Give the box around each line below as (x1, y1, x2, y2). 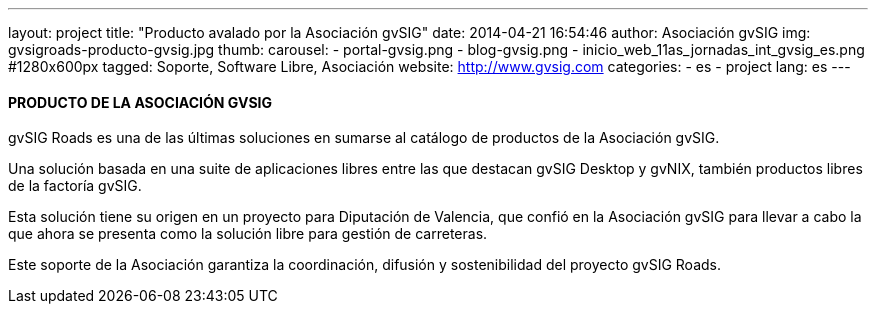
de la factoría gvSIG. (8, 177, 142, 195)
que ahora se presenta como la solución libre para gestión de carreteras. (8, 225, 488, 243)
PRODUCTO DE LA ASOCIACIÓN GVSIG (8, 93, 273, 111)
